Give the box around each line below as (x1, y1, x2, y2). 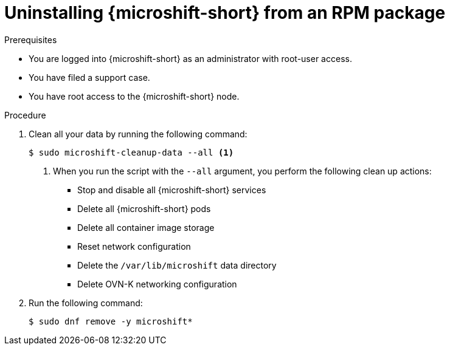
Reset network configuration (77, 241, 191, 252)
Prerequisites (4, 34, 57, 45)
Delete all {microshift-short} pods (77, 203, 211, 214)
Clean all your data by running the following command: (29, 128, 247, 139)
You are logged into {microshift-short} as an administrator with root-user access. (29, 53, 352, 64)
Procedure (4, 109, 46, 120)
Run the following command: (29, 297, 143, 308)
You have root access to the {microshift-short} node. (29, 91, 240, 101)
